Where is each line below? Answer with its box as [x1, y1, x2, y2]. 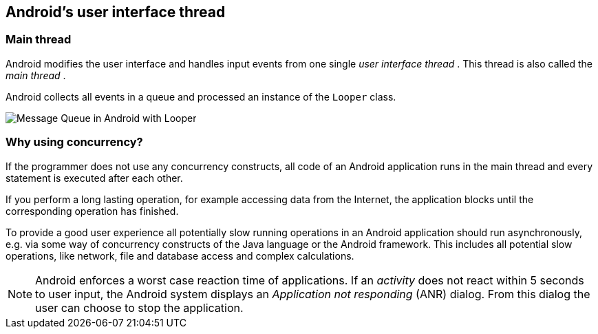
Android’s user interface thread [6, 3, 226, 21]
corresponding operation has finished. [6, 205, 179, 217]
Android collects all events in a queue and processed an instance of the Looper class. [6, 90, 396, 103]
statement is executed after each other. [6, 171, 183, 184]
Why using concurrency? [6, 135, 143, 149]
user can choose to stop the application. [35, 300, 244, 315]
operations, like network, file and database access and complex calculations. [6, 249, 354, 262]
